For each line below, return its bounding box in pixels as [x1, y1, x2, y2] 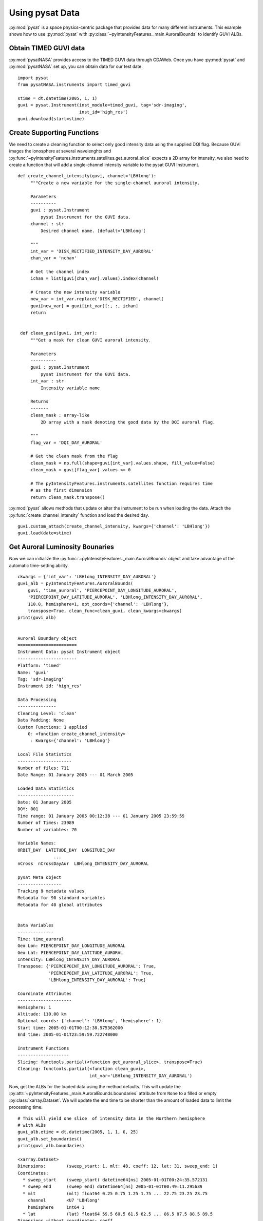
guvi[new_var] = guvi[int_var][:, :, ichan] [30, 303, 139, 309]
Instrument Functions [18, 1046, 69, 1051]
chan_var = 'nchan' [30, 255, 77, 261]
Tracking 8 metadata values [18, 888, 85, 894]
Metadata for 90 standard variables [18, 895, 105, 901]
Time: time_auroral [18, 936, 64, 942]
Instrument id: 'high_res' [18, 683, 82, 689]
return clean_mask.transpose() [30, 494, 105, 500]
